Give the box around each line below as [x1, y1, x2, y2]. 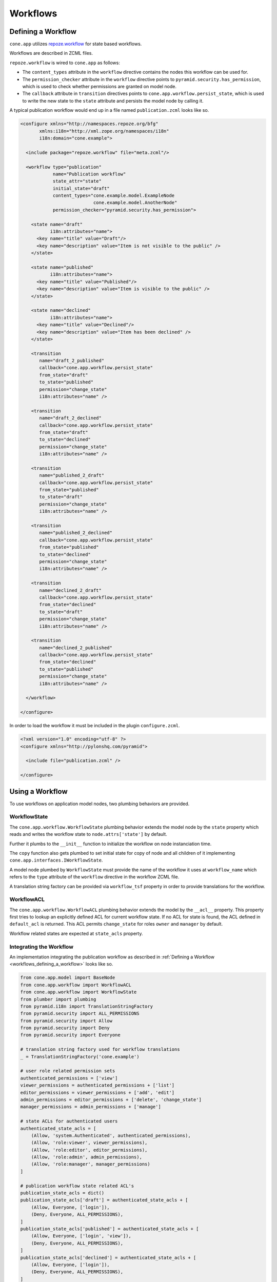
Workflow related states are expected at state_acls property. [9, 930, 143, 936]
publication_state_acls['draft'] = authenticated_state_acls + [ [20, 1197, 188, 1203]
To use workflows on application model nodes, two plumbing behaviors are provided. [9, 800, 190, 807]
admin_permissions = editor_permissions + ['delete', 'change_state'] [20, 1096, 202, 1103]
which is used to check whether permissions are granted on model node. [22, 84, 177, 90]
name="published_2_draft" [39, 472, 105, 478]
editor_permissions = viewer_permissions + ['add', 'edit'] [20, 1090, 175, 1095]
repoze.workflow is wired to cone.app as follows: [9, 59, 120, 66]
